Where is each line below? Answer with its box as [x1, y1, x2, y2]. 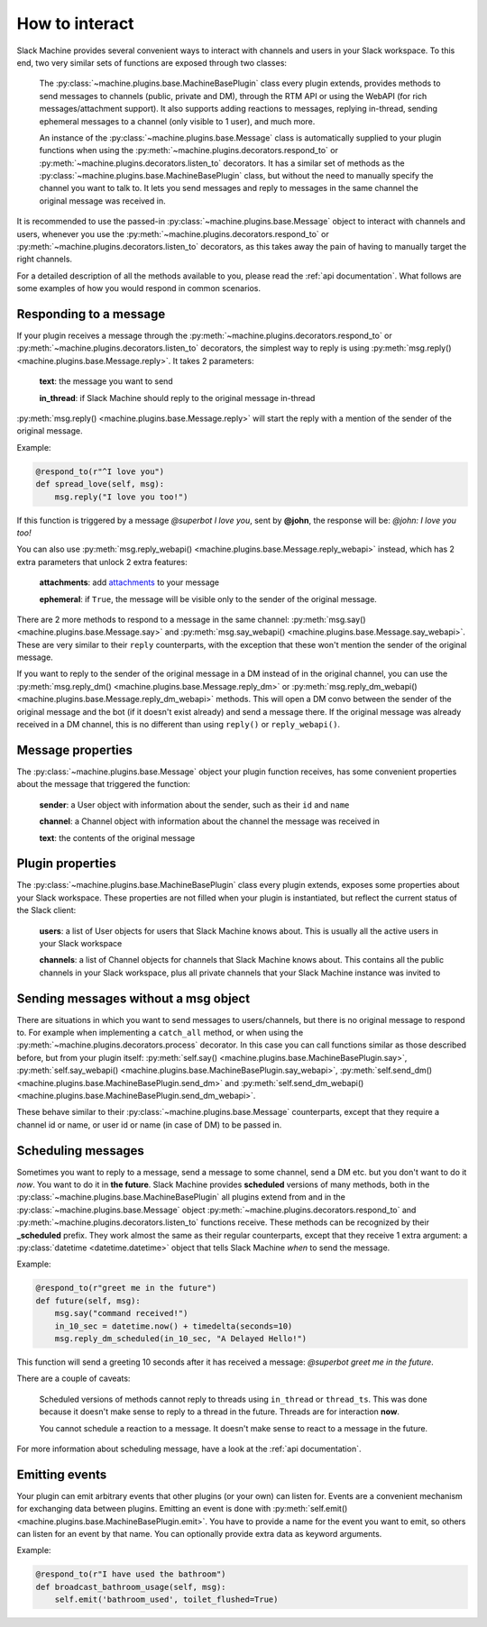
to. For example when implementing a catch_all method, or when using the [16, 1028, 304, 1038]
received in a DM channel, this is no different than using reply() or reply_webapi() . [16, 719, 341, 730]
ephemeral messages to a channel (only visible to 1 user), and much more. [39, 115, 316, 126]
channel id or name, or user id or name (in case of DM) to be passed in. [16, 1119, 282, 1130]
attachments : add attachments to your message [39, 577, 220, 588]
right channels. [16, 253, 72, 265]
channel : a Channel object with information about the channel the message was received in [39, 816, 381, 827]
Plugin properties [16, 856, 116, 872]
